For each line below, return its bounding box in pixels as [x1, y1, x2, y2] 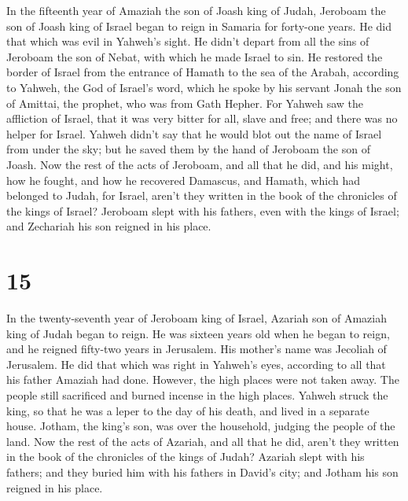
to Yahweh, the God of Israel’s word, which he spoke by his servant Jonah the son [6, 79, 402, 95]
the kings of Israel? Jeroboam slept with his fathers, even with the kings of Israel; [6, 202, 399, 219]
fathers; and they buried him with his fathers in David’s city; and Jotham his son [6, 463, 399, 480]
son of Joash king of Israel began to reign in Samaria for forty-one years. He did [6, 17, 391, 34]
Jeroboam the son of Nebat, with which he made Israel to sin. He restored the [6, 48, 383, 64]
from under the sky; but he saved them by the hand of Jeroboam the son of [6, 141, 370, 157]
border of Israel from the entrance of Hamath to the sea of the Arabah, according [6, 64, 399, 80]
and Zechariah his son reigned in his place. [6, 218, 211, 234]
